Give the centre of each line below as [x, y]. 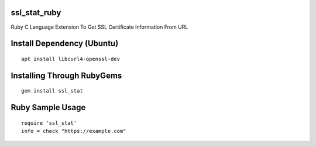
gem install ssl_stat [52, 91]
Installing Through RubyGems [66, 75]
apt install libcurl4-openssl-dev [71, 59]
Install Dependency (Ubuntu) [65, 44]
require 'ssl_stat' [49, 123]
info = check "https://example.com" [74, 131]
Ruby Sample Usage [48, 107]
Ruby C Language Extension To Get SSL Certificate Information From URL [99, 27]
